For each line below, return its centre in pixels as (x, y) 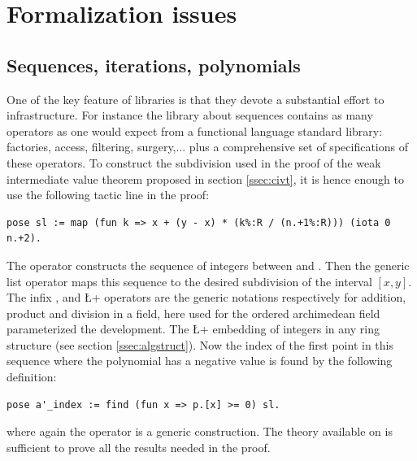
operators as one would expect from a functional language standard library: (195, 130)
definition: (32, 377)
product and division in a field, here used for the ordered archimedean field (193, 313)
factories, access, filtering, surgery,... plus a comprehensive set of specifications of (207, 147)
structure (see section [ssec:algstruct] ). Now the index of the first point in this (200, 344)
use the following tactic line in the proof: (108, 195)
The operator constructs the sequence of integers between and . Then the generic (208, 265)
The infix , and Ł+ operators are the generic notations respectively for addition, (206, 297)
